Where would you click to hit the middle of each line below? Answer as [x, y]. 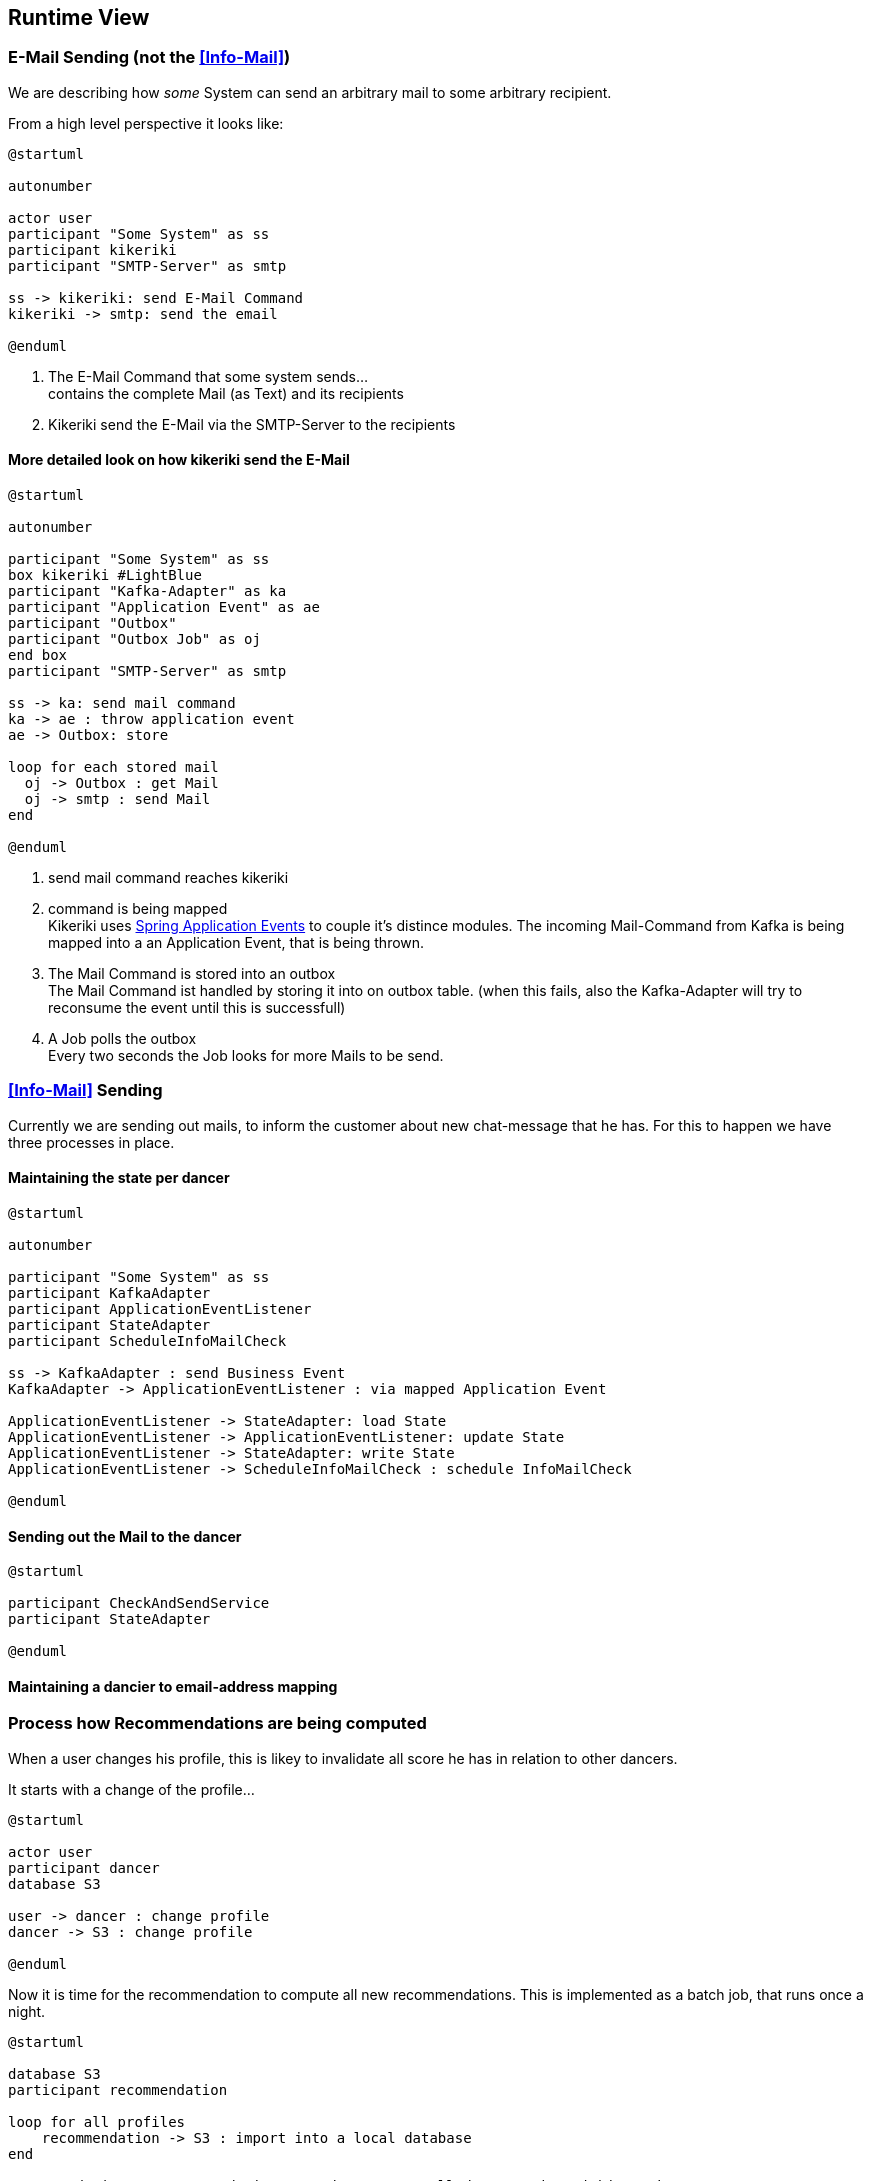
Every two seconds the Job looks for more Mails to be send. [246, 1056]
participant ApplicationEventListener [160, 1308]
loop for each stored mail [113, 767]
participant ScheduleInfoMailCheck [147, 1340]
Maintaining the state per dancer [119, 1178]
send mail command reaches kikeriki [168, 878]
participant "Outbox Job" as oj [134, 639]
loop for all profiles [97, 2121]
